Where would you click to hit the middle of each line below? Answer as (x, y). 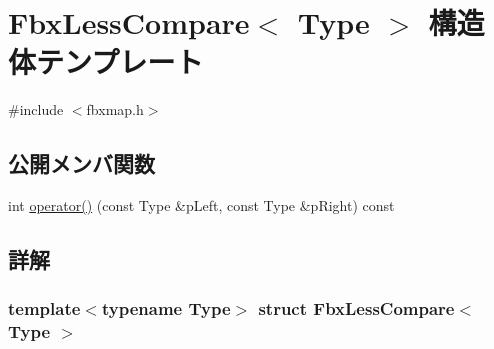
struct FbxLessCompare (356, 308)
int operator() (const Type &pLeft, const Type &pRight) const (201, 205)
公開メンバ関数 (81, 163)
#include (36, 109)
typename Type (166, 308)
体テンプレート (106, 61)
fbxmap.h (115, 109)
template (44, 308)
